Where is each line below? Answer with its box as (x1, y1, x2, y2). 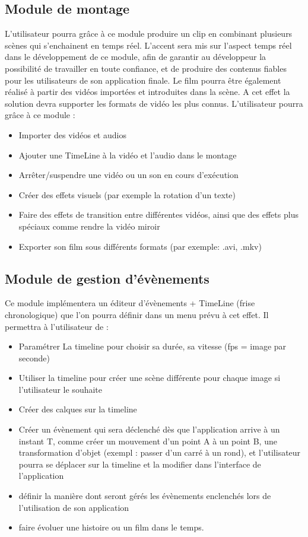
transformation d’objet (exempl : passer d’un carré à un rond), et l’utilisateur (18, 446, 301, 459)
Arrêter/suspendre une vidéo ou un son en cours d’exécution (18, 169, 239, 181)
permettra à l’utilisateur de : (5, 320, 109, 332)
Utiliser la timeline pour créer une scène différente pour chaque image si (18, 371, 281, 384)
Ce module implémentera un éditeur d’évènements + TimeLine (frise (5, 297, 255, 309)
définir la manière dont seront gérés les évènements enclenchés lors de (18, 490, 271, 502)
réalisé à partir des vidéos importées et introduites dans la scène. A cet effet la (5, 85, 290, 98)
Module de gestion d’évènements (5, 269, 209, 287)
